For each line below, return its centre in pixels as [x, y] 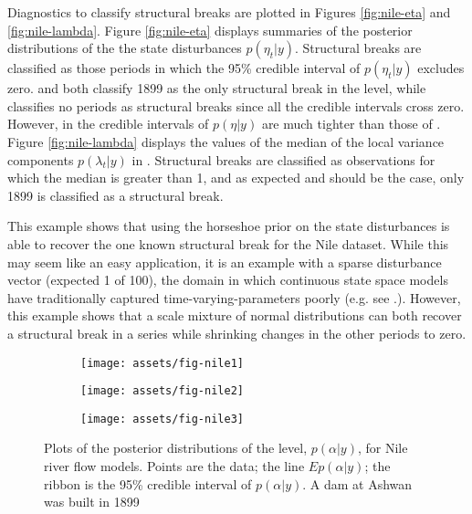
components [41, 159]
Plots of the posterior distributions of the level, [176, 448]
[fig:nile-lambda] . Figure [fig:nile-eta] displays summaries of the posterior [210, 30]
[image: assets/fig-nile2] [162, 391]
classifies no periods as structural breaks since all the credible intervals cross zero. [236, 105]
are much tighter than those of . [351, 124]
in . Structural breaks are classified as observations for [283, 159]
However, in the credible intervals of [108, 124]
